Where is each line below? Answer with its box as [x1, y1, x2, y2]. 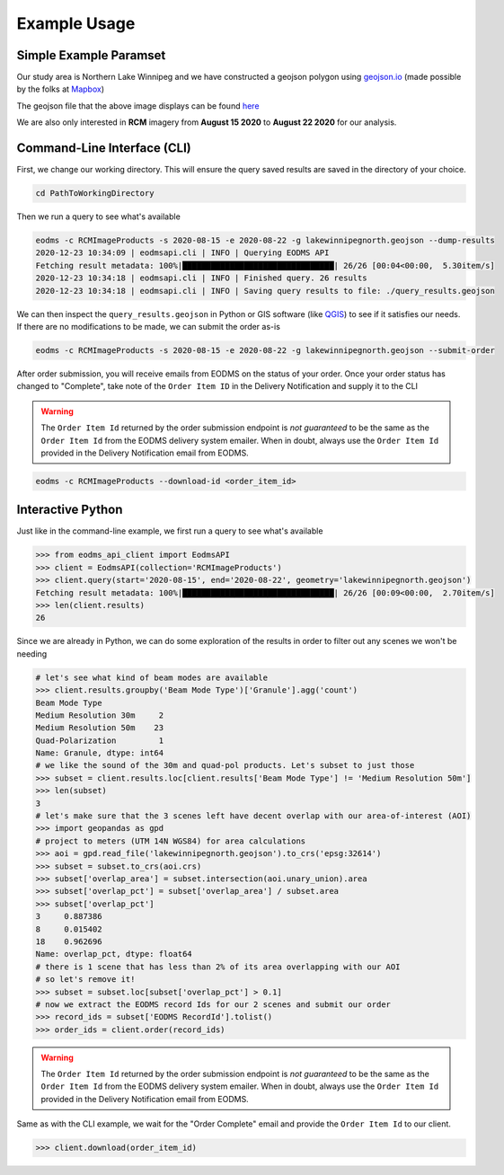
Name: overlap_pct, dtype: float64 [35, 949, 192, 959]
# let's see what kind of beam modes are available [35, 672, 269, 683]
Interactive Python [16, 502, 123, 517]
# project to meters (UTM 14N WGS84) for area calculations [35, 835, 306, 846]
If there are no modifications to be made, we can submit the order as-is [16, 322, 280, 332]
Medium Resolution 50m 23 [35, 723, 164, 733]
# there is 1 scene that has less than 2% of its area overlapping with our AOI [35, 961, 401, 972]
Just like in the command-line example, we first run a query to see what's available [16, 526, 323, 536]
